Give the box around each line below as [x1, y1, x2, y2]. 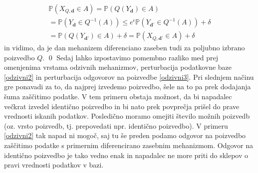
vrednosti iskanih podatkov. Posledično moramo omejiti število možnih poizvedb [4, 111, 250, 121]
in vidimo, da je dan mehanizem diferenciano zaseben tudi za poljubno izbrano [4, 42, 245, 53]
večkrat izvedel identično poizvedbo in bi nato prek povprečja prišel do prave [4, 101, 240, 111]
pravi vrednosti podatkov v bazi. [4, 160, 104, 170]
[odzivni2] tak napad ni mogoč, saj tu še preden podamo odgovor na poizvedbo [4, 130, 246, 141]
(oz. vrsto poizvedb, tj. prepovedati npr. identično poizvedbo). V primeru [4, 120, 228, 131]
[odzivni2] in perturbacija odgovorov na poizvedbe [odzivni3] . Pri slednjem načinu [4, 71, 254, 82]
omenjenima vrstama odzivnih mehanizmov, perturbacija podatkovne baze [4, 62, 232, 72]
